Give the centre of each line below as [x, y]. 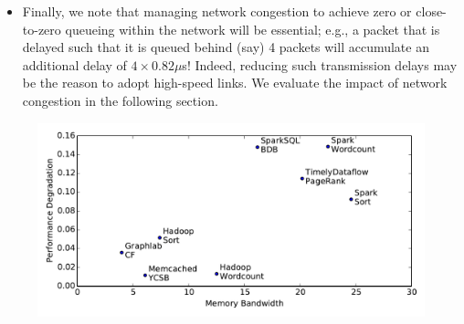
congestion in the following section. [120, 100]
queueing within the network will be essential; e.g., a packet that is [253, 29]
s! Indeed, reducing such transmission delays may [320, 64]
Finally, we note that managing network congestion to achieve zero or [217, 11]
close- [431, 11]
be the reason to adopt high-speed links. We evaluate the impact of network [235, 83]
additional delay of [74, 64]
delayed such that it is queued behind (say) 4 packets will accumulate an [226, 47]
